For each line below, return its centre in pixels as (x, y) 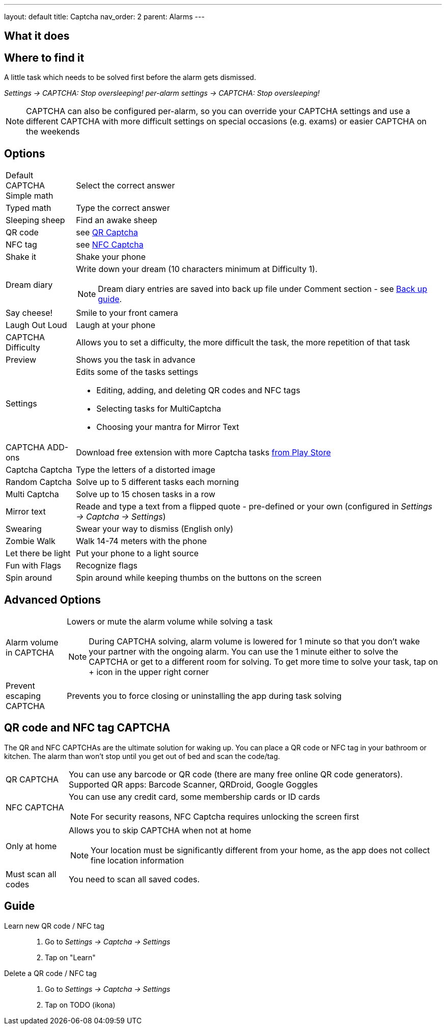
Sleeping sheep (35, 220)
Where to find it (44, 58)
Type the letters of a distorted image (146, 470)
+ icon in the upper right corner (149, 672)
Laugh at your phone (116, 325)
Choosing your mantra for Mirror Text (168, 427)
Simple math (30, 196)
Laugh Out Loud (36, 325)
